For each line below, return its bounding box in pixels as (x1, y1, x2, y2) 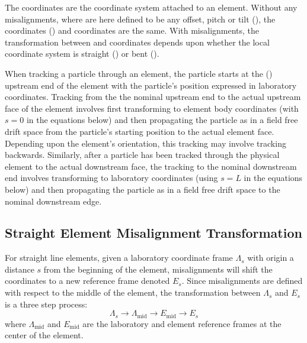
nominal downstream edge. (5, 195, 102, 207)
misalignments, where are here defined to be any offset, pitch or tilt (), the (5, 12, 276, 25)
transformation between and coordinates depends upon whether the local (5, 35, 270, 48)
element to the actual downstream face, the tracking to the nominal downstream (5, 160, 297, 172)
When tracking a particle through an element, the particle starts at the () (5, 67, 273, 79)
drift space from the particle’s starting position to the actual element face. (5, 125, 274, 137)
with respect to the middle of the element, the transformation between (5, 286, 261, 299)
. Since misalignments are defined (181, 274, 303, 287)
